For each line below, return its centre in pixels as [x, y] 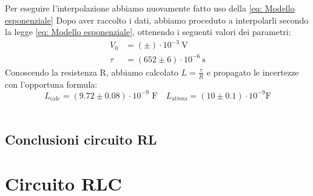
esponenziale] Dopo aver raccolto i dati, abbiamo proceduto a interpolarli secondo [157, 20]
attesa [180, 99]
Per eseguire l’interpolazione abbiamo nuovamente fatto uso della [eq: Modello [150, 8]
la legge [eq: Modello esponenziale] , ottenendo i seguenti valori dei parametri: [148, 32]
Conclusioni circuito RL [81, 139]
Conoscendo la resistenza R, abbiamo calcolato [92, 72]
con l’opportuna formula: [51, 84]
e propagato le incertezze [253, 72]
